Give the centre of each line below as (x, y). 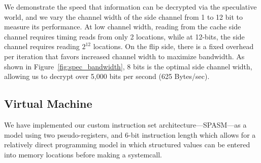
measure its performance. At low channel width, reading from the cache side (123, 27)
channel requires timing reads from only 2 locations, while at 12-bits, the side (124, 36)
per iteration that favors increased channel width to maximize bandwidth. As (124, 56)
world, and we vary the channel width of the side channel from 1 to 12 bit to (123, 16)
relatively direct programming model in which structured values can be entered (127, 145)
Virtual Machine (48, 104)
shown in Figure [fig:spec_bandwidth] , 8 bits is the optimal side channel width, (128, 66)
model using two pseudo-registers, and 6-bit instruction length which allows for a (130, 134)
